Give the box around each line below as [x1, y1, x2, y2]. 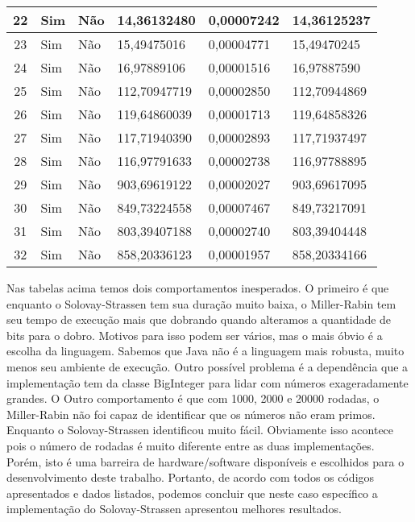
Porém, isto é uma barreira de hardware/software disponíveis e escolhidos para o [6, 453, 405, 470]
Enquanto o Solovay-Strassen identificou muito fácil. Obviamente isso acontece [6, 421, 394, 438]
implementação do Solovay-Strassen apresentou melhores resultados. [6, 500, 342, 517]
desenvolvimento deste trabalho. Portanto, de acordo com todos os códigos [6, 469, 375, 486]
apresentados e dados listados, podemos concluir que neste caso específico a [6, 484, 378, 501]
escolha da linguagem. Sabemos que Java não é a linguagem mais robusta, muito [6, 342, 405, 359]
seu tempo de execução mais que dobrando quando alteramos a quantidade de [6, 311, 392, 328]
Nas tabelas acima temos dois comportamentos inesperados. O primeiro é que [6, 280, 389, 296]
